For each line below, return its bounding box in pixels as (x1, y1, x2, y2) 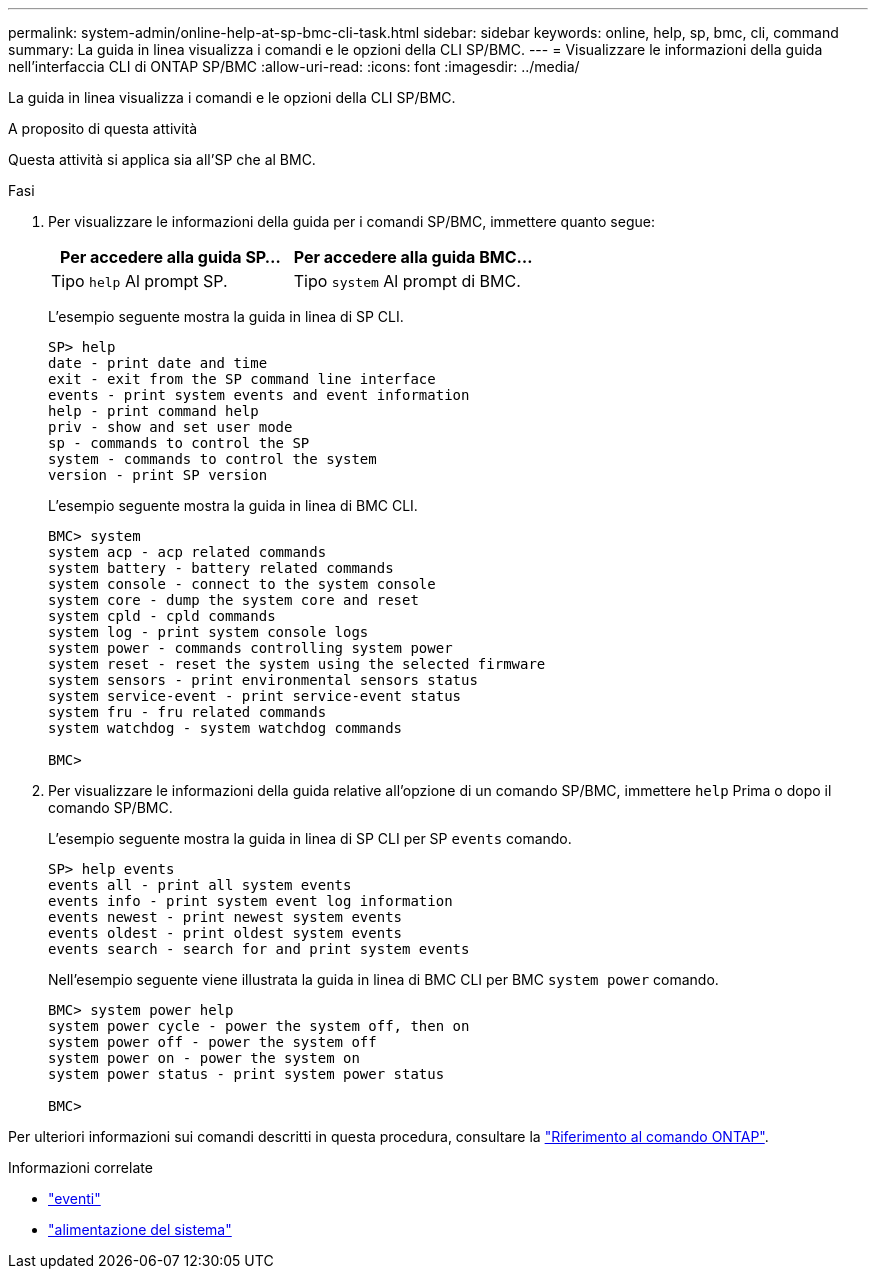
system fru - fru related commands (48, 704, 327, 720)
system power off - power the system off (48, 1034, 377, 1050)
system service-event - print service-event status (48, 688, 462, 704)
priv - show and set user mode (48, 419, 293, 435)
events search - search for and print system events (48, 941, 470, 957)
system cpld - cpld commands (48, 608, 276, 624)
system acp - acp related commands (48, 544, 327, 560)
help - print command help (48, 403, 259, 419)
